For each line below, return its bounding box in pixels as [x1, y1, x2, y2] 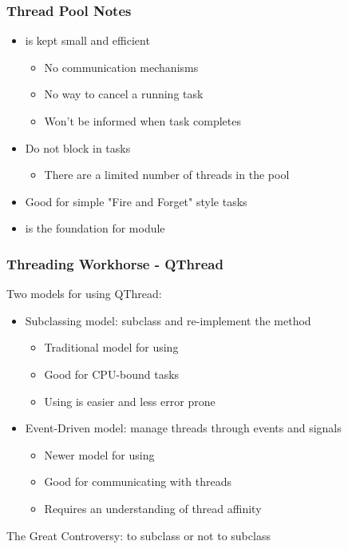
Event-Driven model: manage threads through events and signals [25, 420, 342, 436]
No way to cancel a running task [44, 86, 204, 102]
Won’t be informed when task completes [44, 113, 241, 129]
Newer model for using [44, 446, 155, 463]
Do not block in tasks [25, 139, 131, 156]
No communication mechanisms [44, 58, 199, 75]
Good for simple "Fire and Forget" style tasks [25, 193, 247, 209]
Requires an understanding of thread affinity [44, 499, 262, 516]
